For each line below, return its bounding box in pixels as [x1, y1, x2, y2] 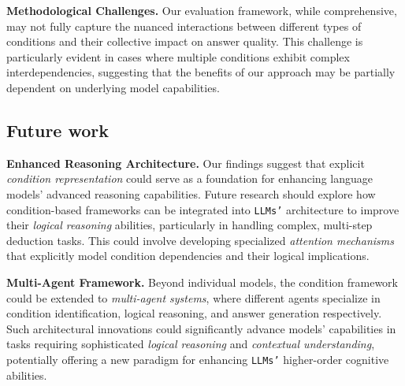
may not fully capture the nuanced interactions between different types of [6, 17, 362, 34]
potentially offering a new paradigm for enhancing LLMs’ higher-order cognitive [6, 351, 389, 367]
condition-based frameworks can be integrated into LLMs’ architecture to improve [6, 201, 399, 217]
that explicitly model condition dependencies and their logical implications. [6, 247, 370, 264]
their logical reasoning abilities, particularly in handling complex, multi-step [6, 217, 373, 233]
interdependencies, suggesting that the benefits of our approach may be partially [6, 64, 396, 80]
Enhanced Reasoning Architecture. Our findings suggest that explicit [6, 154, 365, 171]
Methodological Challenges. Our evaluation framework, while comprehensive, [6, 2, 397, 18]
